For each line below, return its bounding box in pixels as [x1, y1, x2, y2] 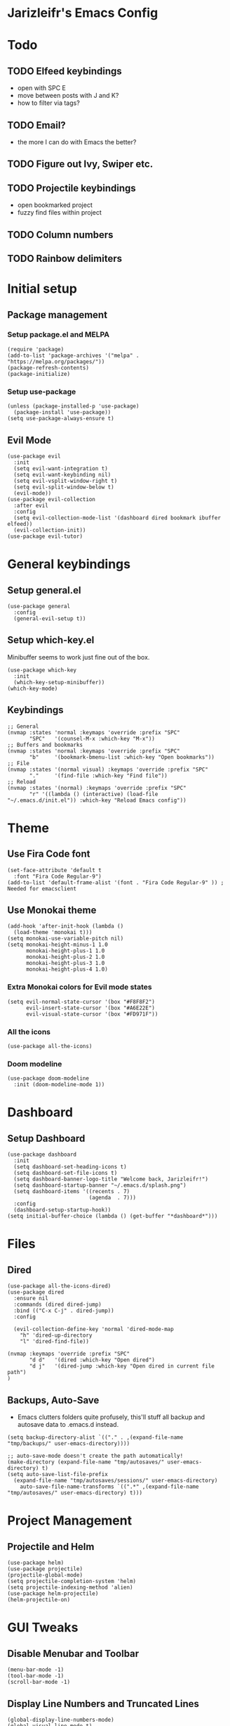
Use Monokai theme [7, 904, 97, 916]
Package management [7, 308, 107, 321]
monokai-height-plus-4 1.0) [25, 966, 109, 973]
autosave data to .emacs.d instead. [17, 1421, 119, 1429]
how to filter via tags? [17, 99, 81, 107]
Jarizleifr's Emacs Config [7, 5, 158, 21]
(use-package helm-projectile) [7, 1590, 99, 1597]
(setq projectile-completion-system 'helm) [7, 1578, 137, 1585]
